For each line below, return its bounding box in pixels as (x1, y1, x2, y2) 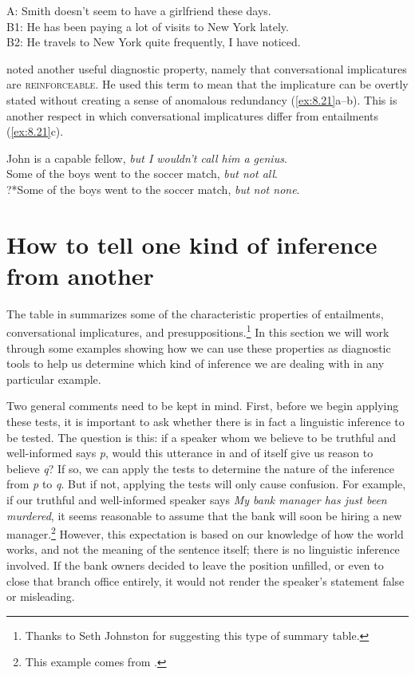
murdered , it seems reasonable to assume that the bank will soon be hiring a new (6, 507, 402, 523)
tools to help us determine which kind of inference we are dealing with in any (6, 355, 385, 372)
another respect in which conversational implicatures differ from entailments (6, 107, 379, 124)
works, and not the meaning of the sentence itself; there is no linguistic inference (6, 541, 400, 558)
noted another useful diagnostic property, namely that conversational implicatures (6, 60, 407, 77)
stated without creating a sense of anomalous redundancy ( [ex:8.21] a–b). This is (6, 91, 397, 108)
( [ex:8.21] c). (6, 123, 64, 140)
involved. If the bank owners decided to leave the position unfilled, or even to (6, 557, 384, 574)
